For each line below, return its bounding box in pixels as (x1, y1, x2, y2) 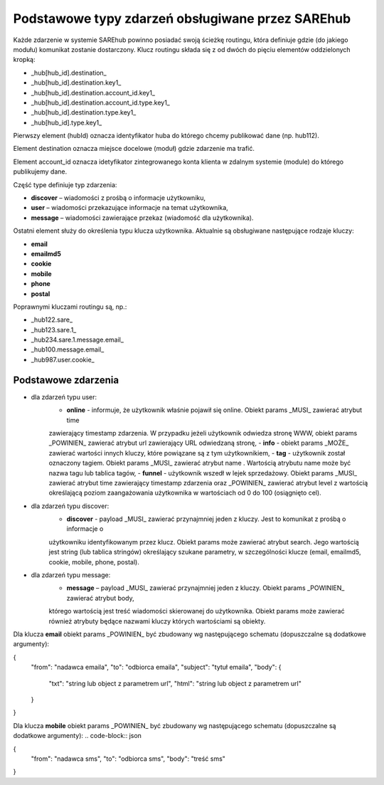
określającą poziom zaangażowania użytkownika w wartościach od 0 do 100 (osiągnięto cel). (48, 488, 321, 497)
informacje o (66, 525, 104, 533)
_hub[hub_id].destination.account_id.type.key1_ (31, 98, 171, 107)
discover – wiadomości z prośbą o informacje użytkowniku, (31, 194, 206, 202)
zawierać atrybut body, (66, 594, 134, 602)
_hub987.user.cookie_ (31, 355, 95, 364)
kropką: (13, 56, 36, 64)
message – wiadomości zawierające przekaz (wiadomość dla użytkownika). (31, 214, 254, 222)
